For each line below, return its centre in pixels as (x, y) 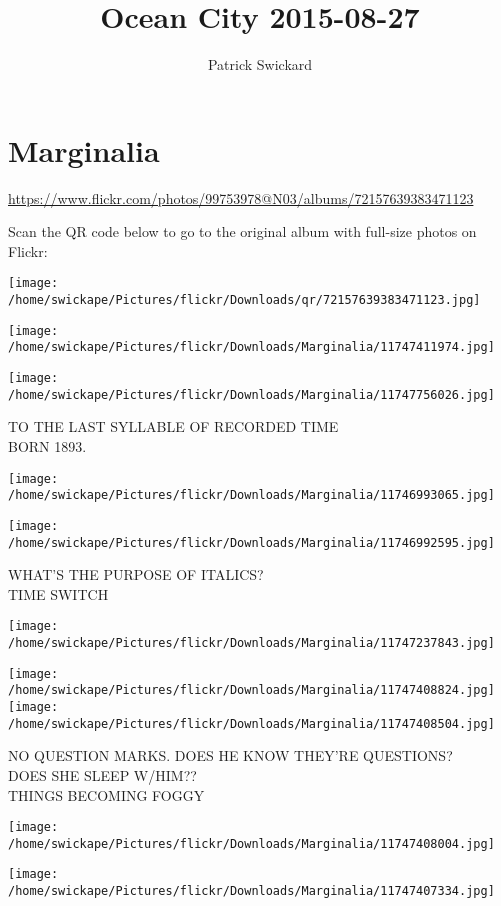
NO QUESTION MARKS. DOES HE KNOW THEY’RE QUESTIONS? (230, 755)
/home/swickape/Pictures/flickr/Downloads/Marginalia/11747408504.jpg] (251, 723)
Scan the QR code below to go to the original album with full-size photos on (242, 231)
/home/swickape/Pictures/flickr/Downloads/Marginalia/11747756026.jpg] (251, 394)
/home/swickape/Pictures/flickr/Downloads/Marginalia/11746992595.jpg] (251, 542)
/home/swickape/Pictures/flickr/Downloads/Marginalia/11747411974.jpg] (251, 347)
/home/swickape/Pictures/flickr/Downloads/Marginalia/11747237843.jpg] (251, 643)
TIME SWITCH (58, 593)
